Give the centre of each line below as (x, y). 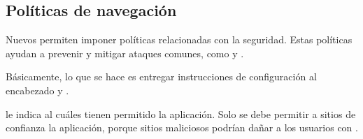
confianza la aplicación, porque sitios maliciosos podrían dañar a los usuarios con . (182, 127)
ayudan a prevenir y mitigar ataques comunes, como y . (125, 53)
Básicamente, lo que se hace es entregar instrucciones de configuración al (161, 76)
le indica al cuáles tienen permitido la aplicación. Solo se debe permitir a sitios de (181, 114)
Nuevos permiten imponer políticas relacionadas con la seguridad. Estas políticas (179, 39)
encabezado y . (37, 90)
